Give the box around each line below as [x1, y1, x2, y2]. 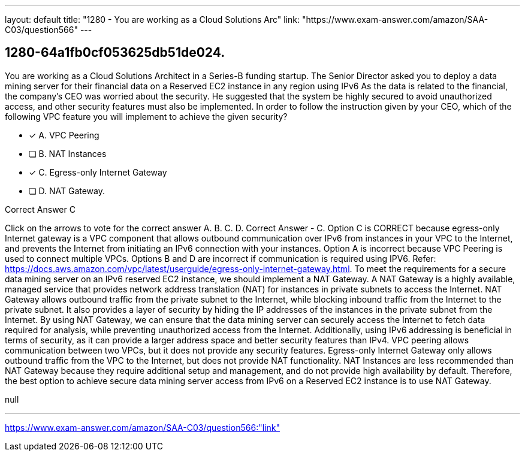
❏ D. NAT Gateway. [29, 185, 105, 196]
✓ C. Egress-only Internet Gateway [29, 167, 167, 177]
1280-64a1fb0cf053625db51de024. [5, 45, 225, 61]
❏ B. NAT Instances [29, 148, 107, 159]
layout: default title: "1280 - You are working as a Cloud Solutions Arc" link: [5, 14, 300, 25]
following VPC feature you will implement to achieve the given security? [5, 111, 288, 122]
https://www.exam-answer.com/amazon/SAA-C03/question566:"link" [5, 422, 280, 433]
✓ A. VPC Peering [29, 129, 99, 140]
